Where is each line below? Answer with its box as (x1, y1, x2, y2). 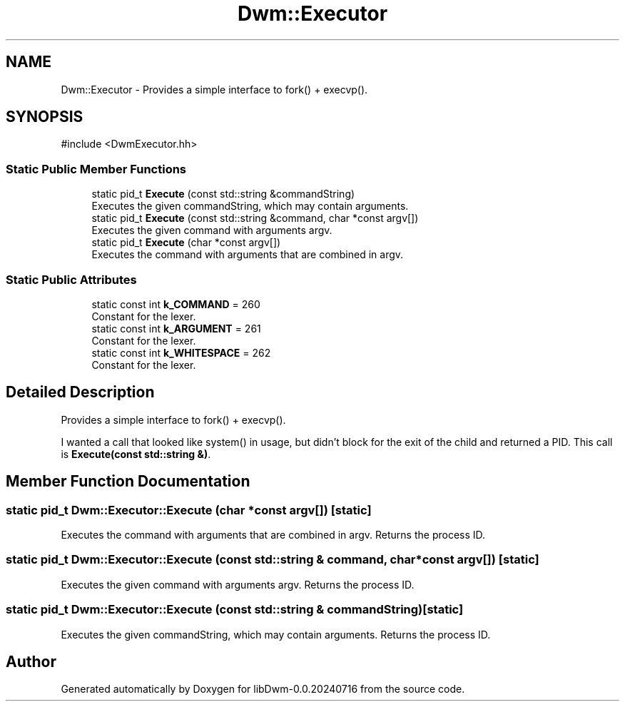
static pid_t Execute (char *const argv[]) (91, 236, 281, 249)
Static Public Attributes (6, 272, 137, 287)
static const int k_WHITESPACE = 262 (91, 346, 271, 359)
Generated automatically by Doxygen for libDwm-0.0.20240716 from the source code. (61, 683, 465, 696)
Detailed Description (6, 383, 155, 402)
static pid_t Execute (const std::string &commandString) (91, 188, 355, 200)
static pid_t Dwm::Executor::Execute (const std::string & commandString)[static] (6, 602, 464, 617)
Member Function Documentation (6, 472, 250, 491)
